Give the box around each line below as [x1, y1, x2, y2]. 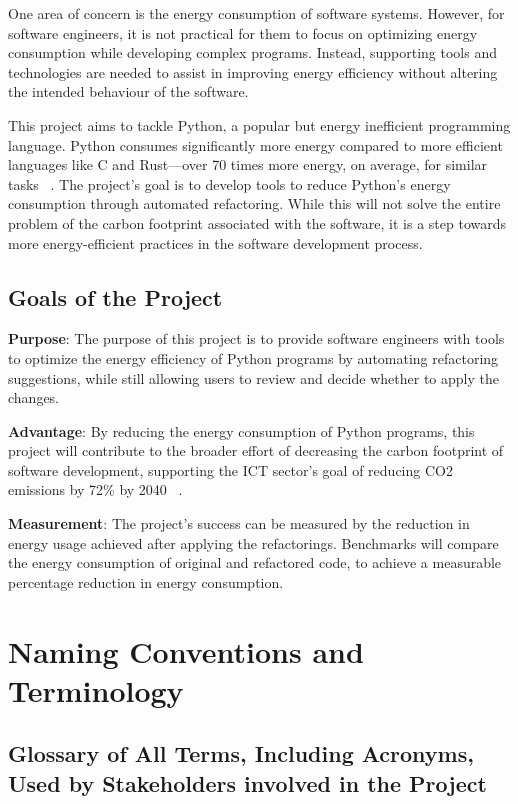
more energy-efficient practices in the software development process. [8, 232, 423, 253]
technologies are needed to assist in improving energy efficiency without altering [8, 61, 498, 82]
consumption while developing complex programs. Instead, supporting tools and [8, 42, 497, 63]
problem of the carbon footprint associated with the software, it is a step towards [8, 212, 507, 233]
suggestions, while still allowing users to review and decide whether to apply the [8, 367, 499, 388]
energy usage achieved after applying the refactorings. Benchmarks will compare [8, 532, 499, 553]
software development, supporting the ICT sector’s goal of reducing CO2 [8, 459, 453, 480]
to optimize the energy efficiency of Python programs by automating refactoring [8, 347, 499, 368]
